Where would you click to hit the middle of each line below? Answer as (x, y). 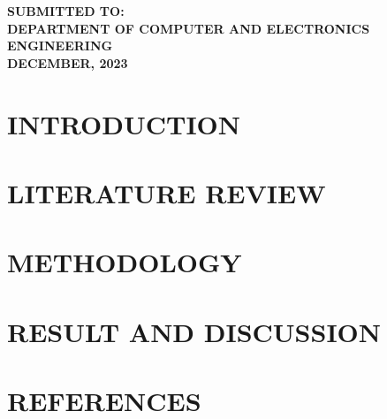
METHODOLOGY (125, 262)
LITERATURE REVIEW (167, 192)
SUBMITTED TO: (66, 11)
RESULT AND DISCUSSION (194, 331)
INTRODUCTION (124, 123)
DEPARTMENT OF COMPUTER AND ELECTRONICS (189, 28)
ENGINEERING (60, 46)
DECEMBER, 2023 (68, 62)
